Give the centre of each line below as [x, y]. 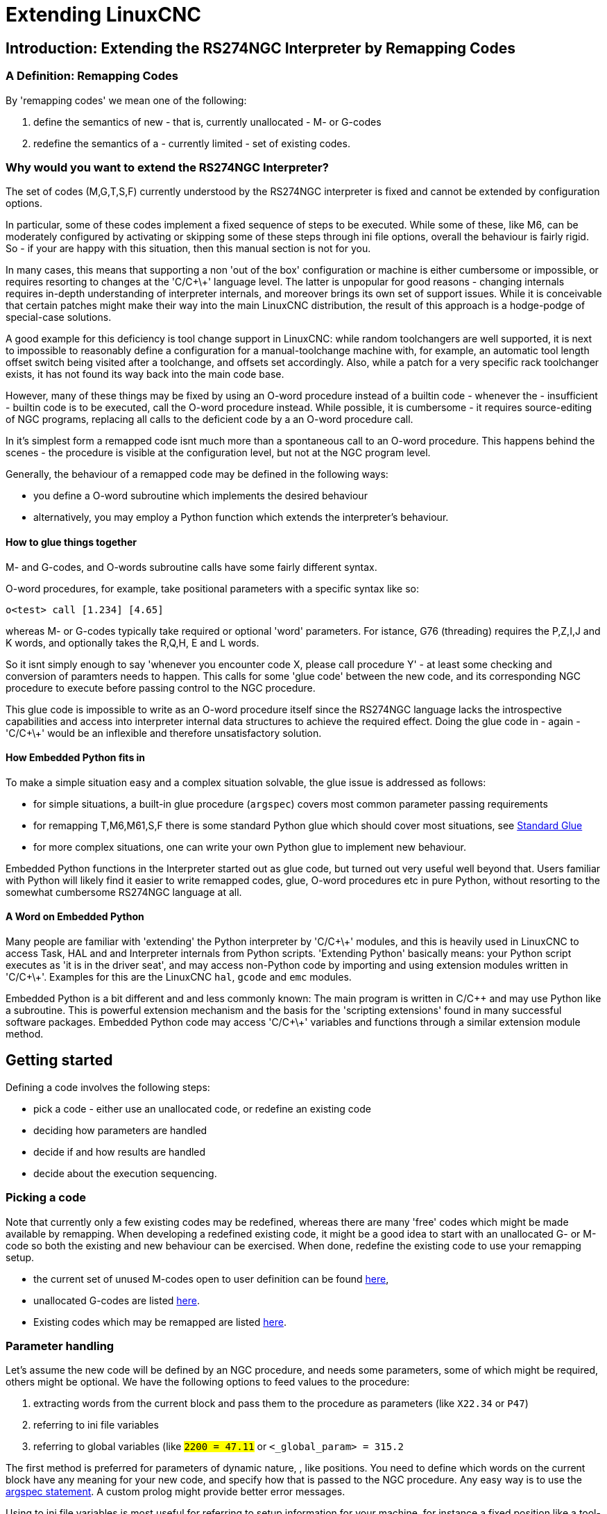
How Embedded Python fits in [76, 758]
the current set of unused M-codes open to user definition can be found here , [211, 1279]
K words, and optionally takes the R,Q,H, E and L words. [132, 642]
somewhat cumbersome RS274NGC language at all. [124, 892]
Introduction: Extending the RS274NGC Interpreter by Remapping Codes [260, 48]
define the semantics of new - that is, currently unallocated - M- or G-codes [207, 122]
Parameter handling [60, 1346]
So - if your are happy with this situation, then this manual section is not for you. [188, 249]
